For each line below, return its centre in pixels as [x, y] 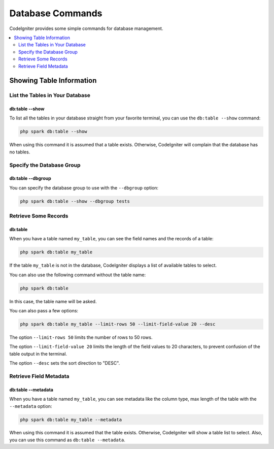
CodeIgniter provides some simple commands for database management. [86, 28]
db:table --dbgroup [30, 178]
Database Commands [56, 13]
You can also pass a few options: [44, 311]
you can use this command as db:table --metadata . [67, 440]
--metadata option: [31, 406]
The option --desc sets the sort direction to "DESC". [65, 363]
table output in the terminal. [38, 354]
